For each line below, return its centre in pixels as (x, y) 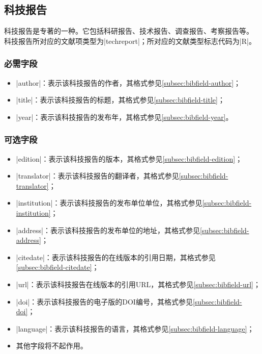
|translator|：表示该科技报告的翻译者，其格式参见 (97, 176)
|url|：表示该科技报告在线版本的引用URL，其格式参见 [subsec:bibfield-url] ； (138, 284)
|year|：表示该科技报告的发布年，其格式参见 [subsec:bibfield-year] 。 (124, 117)
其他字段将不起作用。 (52, 346)
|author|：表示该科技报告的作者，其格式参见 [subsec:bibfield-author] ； (128, 82)
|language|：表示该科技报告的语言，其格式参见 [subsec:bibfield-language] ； (135, 328)
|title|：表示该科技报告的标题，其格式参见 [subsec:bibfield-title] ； (120, 100)
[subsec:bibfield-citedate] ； (57, 267)
